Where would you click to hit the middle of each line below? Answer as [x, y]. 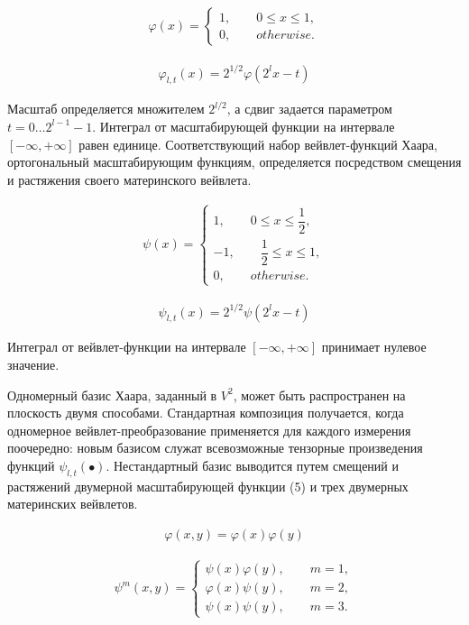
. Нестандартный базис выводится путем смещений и [252, 465]
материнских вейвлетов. [73, 504]
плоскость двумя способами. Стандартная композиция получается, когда [206, 413]
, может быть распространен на [319, 395]
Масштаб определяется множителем [106, 109]
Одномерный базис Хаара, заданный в [112, 395]
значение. [33, 364]
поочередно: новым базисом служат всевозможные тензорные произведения [215, 448]
